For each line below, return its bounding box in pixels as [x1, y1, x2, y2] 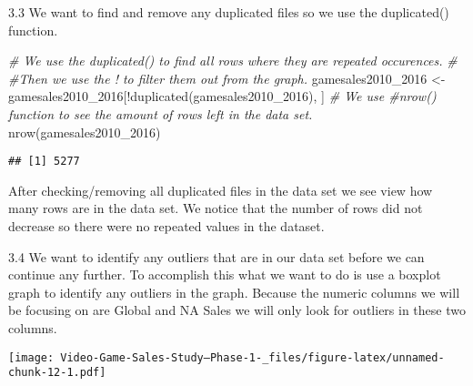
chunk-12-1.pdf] [8, 366, 106, 380]
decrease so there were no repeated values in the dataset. [8, 217, 325, 235]
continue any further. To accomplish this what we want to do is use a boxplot [8, 265, 441, 284]
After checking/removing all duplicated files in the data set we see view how [8, 180, 433, 199]
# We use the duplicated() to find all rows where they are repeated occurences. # [8, 51, 458, 70]
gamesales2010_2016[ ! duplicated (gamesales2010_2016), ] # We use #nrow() [8, 86, 437, 106]
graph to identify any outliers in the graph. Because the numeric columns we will [8, 282, 460, 301]
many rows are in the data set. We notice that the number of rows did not [8, 198, 423, 218]
